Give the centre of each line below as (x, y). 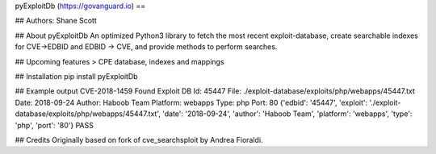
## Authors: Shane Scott (56, 21)
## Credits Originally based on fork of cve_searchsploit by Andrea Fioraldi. (139, 139)
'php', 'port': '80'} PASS (55, 125)
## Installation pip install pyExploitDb (76, 76)
